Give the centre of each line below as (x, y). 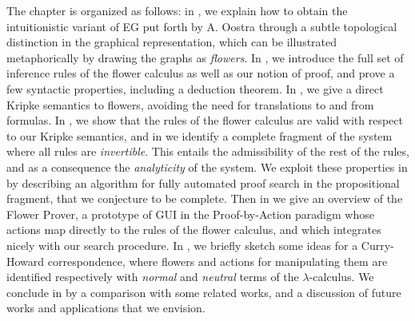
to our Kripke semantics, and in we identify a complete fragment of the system (200, 135)
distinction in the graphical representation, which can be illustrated (172, 42)
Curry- (377, 245)
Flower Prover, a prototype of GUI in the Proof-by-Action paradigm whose (190, 214)
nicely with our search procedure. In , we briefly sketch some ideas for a (182, 245)
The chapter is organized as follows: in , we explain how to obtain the (177, 10)
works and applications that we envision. (106, 308)
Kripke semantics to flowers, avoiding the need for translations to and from (190, 104)
